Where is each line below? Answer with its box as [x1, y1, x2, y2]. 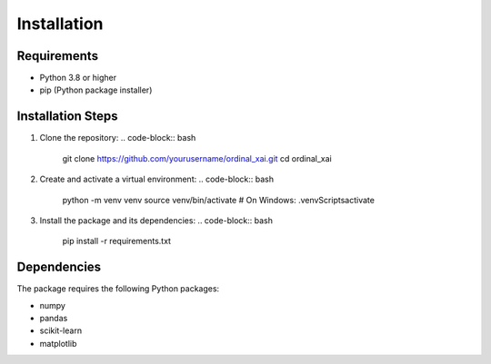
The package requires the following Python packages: [16, 283, 220, 294]
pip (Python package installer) [39, 84, 153, 95]
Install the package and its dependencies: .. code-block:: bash [39, 214, 273, 226]
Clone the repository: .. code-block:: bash [39, 133, 196, 143]
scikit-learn [39, 325, 82, 336]
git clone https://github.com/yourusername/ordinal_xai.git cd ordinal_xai [62, 152, 332, 163]
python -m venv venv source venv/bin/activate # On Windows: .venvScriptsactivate [62, 194, 375, 205]
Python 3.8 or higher [39, 73, 117, 84]
